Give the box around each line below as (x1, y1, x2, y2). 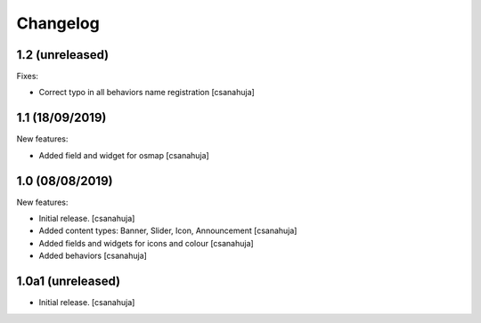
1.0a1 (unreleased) (16, 274, 121, 289)
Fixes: (16, 71, 39, 82)
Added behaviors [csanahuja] (38, 250, 147, 262)
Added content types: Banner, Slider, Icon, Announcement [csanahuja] (38, 225, 298, 236)
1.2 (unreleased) (16, 47, 110, 62)
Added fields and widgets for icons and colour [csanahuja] (38, 238, 254, 248)
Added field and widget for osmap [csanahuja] (38, 149, 209, 160)
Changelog (16, 13, 100, 33)
